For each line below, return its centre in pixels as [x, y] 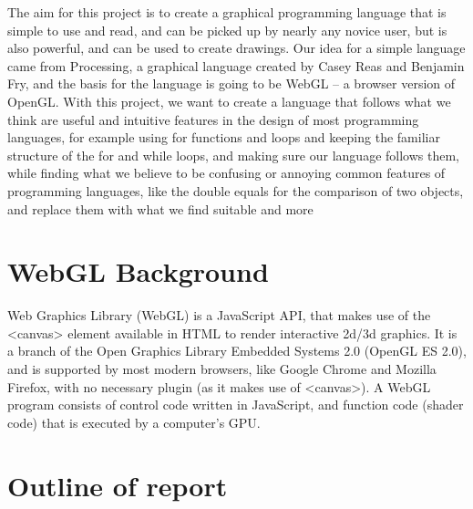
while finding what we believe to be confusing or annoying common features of [226, 173]
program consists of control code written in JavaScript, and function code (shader [236, 405]
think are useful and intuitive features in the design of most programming [213, 119]
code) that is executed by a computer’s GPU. [134, 422]
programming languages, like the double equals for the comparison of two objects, [236, 190]
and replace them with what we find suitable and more [160, 208]
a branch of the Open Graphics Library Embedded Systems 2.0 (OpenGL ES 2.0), [237, 351]
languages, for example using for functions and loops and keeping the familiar [224, 137]
